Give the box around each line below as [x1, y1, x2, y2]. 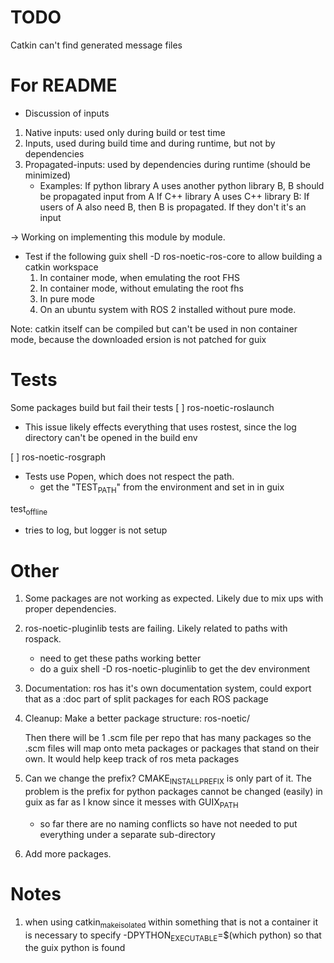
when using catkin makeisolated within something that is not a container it [24, 916, 318, 930]
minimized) [24, 169, 72, 181]
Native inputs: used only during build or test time [24, 126, 226, 138]
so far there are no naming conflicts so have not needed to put [39, 817, 298, 830]
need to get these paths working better [39, 652, 202, 665]
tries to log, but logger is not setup [24, 524, 168, 536]
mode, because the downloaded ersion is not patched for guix [10, 333, 267, 345]
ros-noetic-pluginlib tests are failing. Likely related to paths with [24, 622, 288, 635]
